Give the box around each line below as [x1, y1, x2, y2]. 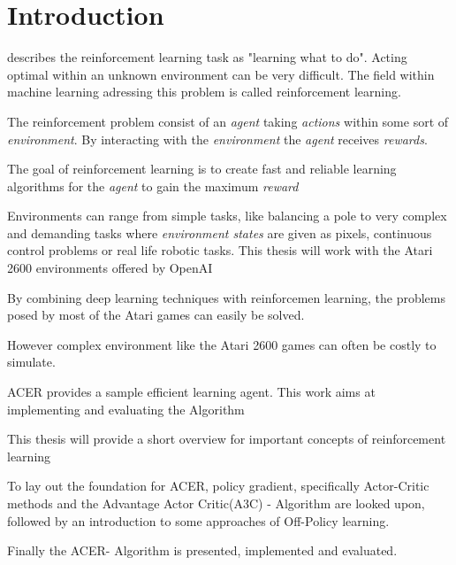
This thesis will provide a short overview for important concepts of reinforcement [7, 430, 446, 448]
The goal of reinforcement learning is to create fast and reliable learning [7, 159, 397, 178]
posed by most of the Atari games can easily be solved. [7, 306, 305, 324]
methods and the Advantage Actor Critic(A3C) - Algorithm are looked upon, [7, 494, 425, 512]
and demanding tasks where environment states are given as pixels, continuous [7, 223, 432, 242]
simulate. [7, 352, 56, 371]
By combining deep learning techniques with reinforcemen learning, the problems [7, 288, 446, 306]
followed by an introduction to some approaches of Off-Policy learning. [7, 511, 390, 530]
